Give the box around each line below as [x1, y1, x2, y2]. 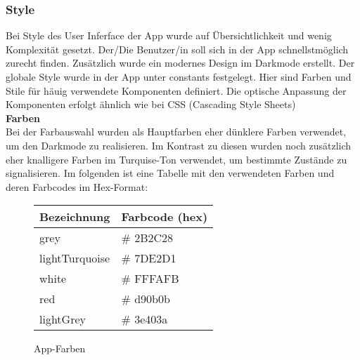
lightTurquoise [39, 250, 110, 267]
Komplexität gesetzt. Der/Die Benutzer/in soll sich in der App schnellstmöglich [6, 41, 349, 56]
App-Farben [34, 341, 86, 356]
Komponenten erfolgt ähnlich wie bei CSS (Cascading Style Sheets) [6, 97, 296, 112]
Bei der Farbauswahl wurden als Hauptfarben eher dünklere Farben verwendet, [6, 124, 347, 139]
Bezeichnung [39, 208, 110, 225]
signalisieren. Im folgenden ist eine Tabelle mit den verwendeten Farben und [6, 166, 335, 180]
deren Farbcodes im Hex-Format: [6, 179, 148, 194]
